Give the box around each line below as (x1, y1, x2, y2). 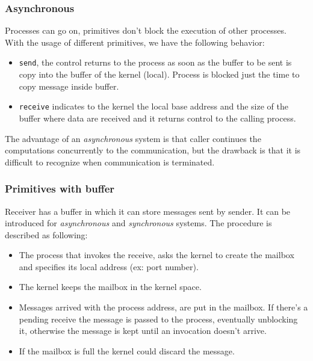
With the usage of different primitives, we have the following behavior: (5, 35, 265, 48)
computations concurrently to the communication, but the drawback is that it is (5, 144, 301, 156)
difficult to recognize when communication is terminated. (5, 155, 215, 168)
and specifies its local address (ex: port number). (19, 260, 199, 273)
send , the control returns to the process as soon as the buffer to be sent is (19, 56, 292, 69)
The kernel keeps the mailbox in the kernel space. (19, 280, 202, 293)
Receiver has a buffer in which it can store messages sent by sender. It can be (5, 205, 291, 217)
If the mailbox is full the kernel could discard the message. (19, 344, 235, 357)
